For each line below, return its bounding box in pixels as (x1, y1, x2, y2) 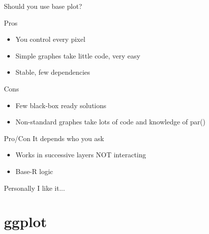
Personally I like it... (4, 182, 65, 193)
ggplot (4, 211, 47, 232)
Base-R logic (15, 166, 53, 176)
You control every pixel (15, 34, 85, 44)
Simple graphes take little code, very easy (15, 50, 140, 60)
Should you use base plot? (4, 1, 82, 11)
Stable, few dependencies (15, 67, 90, 77)
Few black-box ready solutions (15, 100, 106, 110)
